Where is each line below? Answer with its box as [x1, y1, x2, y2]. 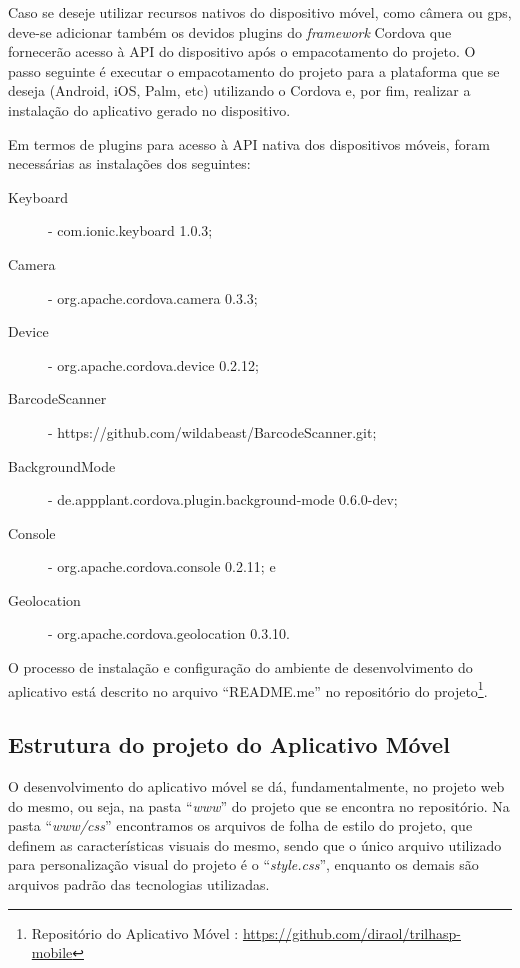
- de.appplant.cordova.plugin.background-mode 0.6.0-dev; [48, 489, 398, 510]
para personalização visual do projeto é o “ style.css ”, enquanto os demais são [8, 854, 479, 875]
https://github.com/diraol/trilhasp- [242, 922, 461, 943]
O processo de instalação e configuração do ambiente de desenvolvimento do [8, 657, 473, 678]
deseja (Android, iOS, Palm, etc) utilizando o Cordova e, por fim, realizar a [8, 80, 471, 101]
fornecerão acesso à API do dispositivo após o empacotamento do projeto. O [8, 41, 476, 62]
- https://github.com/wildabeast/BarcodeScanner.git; [48, 421, 377, 442]
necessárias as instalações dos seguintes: [8, 153, 251, 174]
